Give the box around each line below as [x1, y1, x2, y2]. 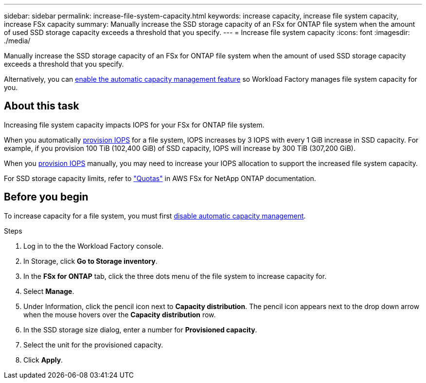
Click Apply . [23, 355, 63, 364]
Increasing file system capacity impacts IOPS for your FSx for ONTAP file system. [4, 120, 265, 129]
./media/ [4, 36, 31, 45]
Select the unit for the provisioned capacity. [23, 340, 163, 349]
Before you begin [4, 191, 89, 203]
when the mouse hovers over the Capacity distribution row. [23, 310, 216, 319]
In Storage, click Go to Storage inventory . [23, 256, 158, 265]
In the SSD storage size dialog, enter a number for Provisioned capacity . [23, 325, 257, 334]
